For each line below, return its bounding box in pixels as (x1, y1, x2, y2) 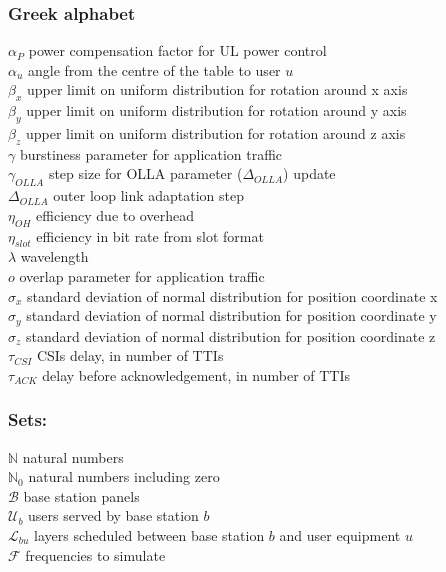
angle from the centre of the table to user (28, 59, 281, 80)
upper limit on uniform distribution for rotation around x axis (26, 79, 408, 100)
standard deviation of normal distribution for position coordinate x (27, 285, 438, 306)
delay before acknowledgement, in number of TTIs (42, 364, 351, 385)
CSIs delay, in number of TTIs (36, 345, 224, 366)
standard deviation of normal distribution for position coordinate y (26, 305, 437, 326)
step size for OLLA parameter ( (48, 163, 243, 184)
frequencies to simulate (25, 544, 166, 565)
